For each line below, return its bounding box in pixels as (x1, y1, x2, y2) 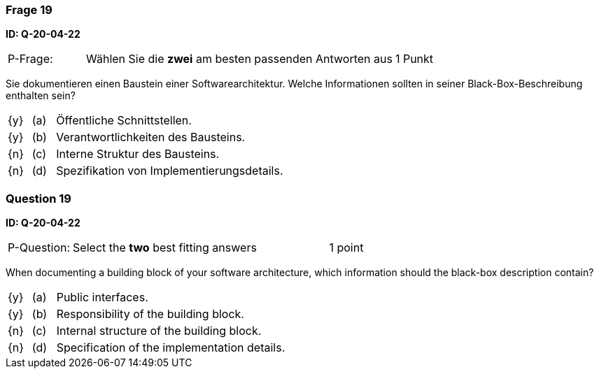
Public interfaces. (56, 290, 148, 305)
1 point (329, 240, 364, 255)
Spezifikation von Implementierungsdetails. (56, 164, 283, 178)
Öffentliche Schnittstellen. (56, 113, 192, 128)
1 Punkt (395, 52, 434, 66)
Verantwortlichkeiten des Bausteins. (56, 130, 246, 145)
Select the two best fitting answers (73, 240, 257, 255)
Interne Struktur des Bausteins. (56, 147, 220, 161)
